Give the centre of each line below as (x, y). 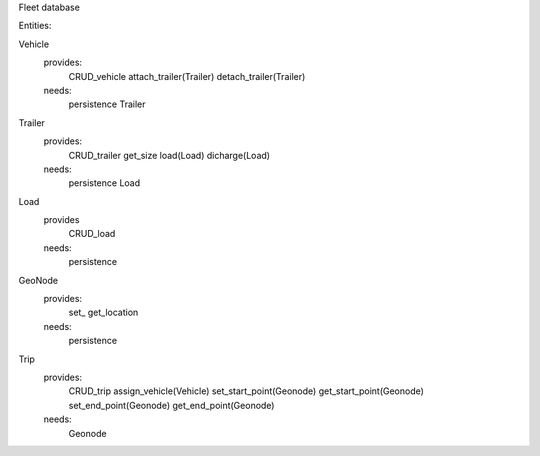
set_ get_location (103, 312)
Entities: (35, 26)
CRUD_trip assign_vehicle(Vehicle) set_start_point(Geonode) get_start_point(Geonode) (246, 391)
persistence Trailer (107, 104)
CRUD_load (92, 234)
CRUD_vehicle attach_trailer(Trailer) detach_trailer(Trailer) (187, 76)
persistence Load (104, 183)
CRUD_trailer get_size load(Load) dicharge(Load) (169, 155)
